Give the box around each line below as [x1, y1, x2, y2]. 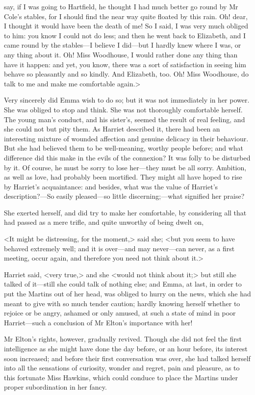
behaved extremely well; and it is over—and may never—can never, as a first [4, 243, 235, 253]
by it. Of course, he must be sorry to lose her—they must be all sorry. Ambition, [4, 162, 247, 172]
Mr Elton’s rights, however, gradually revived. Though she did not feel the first [4, 334, 242, 344]
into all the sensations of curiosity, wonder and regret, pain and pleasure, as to [4, 363, 240, 373]
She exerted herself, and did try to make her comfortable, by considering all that [4, 207, 247, 217]
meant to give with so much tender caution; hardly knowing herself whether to [4, 298, 240, 308]
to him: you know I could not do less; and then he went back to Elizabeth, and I [4, 30, 246, 40]
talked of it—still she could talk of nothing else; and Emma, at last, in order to [4, 279, 242, 289]
